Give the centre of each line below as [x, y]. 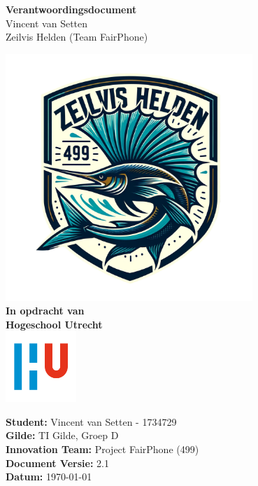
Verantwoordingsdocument [71, 9]
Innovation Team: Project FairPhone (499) [102, 449]
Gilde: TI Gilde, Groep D [62, 435]
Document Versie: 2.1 [57, 463]
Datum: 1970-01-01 [49, 477]
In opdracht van [45, 311]
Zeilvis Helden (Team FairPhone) [77, 37]
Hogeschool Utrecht [54, 324]
